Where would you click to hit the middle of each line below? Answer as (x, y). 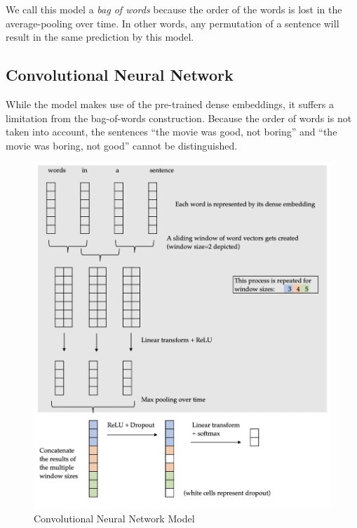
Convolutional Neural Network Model (114, 518)
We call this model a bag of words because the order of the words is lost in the (174, 9)
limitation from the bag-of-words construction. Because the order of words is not (179, 118)
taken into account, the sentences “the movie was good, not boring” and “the (171, 132)
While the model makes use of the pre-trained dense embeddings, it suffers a (170, 104)
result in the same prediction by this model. (100, 37)
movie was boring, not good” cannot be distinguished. (122, 145)
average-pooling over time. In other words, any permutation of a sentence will (173, 23)
